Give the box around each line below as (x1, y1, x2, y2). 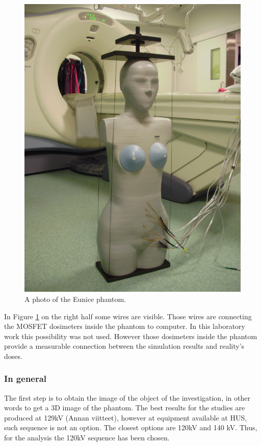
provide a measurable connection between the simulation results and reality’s (4, 341, 245, 351)
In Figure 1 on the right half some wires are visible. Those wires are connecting (4, 311, 252, 321)
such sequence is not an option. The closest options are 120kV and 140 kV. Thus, (4, 422, 257, 433)
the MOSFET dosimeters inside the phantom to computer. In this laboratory (4, 321, 245, 331)
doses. (4, 350, 22, 361)
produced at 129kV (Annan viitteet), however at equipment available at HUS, (4, 412, 247, 423)
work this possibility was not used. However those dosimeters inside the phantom (4, 330, 257, 341)
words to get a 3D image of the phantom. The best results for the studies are (4, 402, 245, 413)
